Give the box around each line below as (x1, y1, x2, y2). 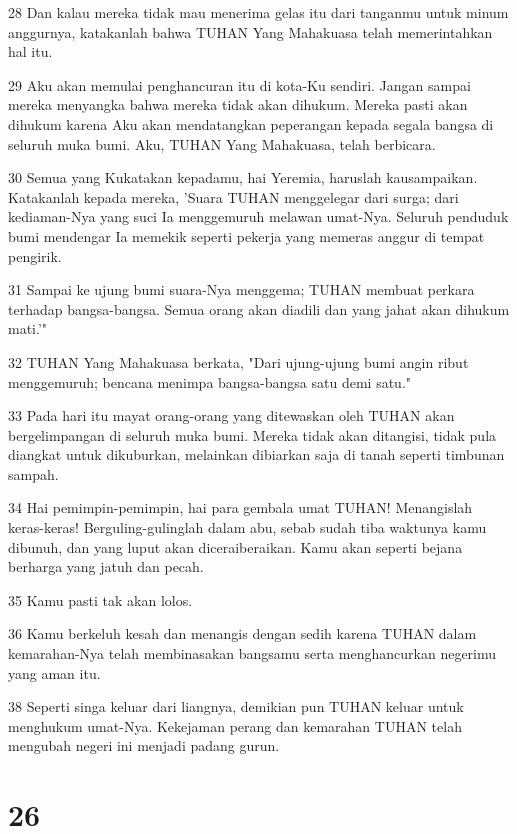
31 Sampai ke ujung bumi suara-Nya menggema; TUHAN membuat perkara (8, 279, 475, 300)
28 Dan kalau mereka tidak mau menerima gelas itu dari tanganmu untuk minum (8, 2, 509, 22)
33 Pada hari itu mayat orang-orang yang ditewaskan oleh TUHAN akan (8, 405, 455, 426)
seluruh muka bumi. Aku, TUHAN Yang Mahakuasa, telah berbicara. (8, 133, 436, 154)
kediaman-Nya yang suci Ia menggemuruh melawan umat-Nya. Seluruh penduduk (8, 206, 509, 227)
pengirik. (8, 245, 62, 266)
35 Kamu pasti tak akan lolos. (8, 589, 193, 610)
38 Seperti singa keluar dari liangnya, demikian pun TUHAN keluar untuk (8, 696, 464, 717)
